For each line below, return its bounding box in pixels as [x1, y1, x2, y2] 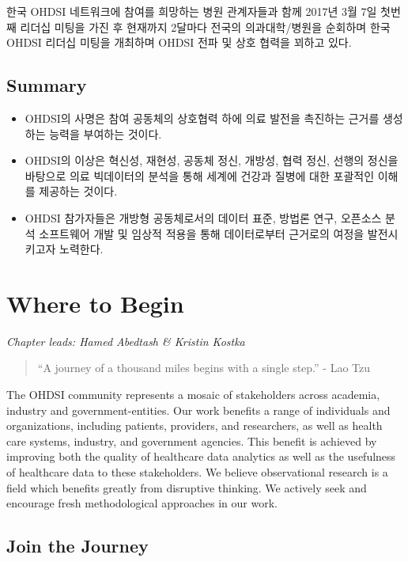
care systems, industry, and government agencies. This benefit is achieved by [6, 432, 377, 449]
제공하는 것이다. [39, 183, 118, 199]
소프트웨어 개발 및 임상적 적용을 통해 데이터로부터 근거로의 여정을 [39, 225, 365, 241]
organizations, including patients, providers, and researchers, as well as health [6, 417, 383, 434]
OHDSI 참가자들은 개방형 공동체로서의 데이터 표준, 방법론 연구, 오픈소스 [25, 209, 382, 226]
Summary [6, 73, 87, 97]
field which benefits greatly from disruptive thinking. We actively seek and [6, 479, 367, 496]
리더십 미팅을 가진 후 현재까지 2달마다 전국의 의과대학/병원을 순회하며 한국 [20, 18, 391, 35]
